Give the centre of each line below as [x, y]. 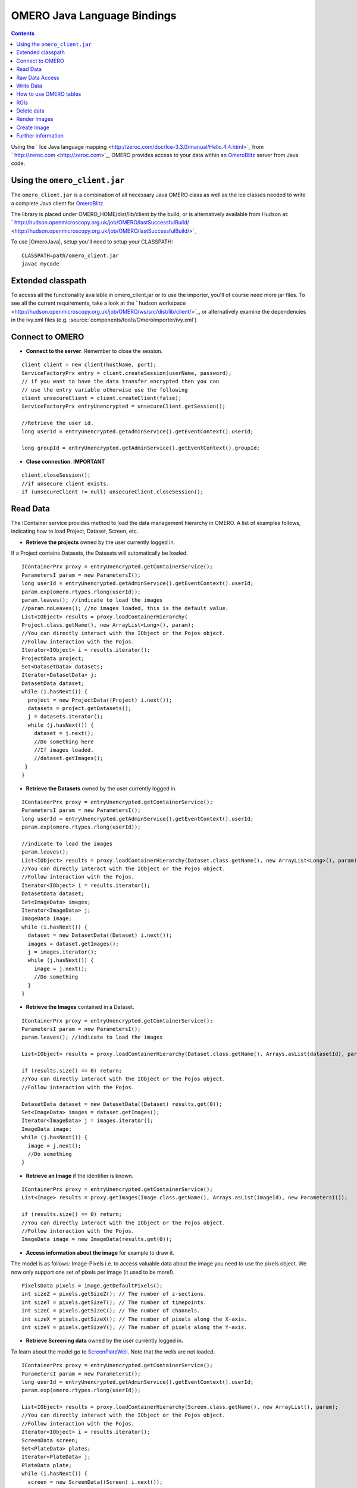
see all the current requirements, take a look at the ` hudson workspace [98, 303]
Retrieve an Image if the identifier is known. [80, 1176]
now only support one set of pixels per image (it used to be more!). [93, 1272]
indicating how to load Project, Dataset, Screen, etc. [75, 531]
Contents [23, 33]
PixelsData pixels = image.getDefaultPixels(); [92, 1286]
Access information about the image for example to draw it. [100, 1252]
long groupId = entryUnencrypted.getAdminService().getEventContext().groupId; [141, 448]
